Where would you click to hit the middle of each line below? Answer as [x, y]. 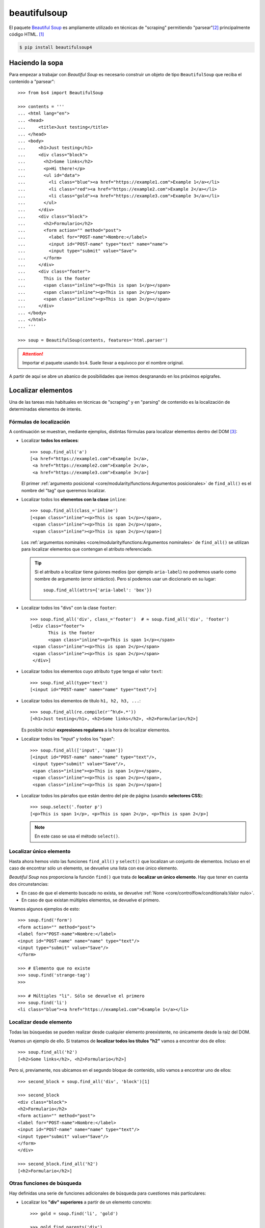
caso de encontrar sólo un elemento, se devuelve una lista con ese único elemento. [93, 868]
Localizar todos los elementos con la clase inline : [74, 499]
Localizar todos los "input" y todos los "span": [68, 739]
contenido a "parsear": [32, 82]
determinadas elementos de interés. [45, 409]
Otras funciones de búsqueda [45, 1183]
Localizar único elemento [40, 851]
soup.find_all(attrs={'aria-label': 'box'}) [98, 590]
